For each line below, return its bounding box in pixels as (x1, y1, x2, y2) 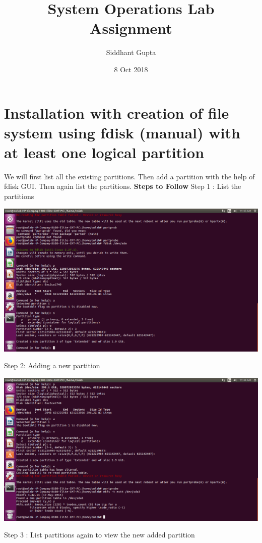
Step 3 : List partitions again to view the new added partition (4, 529, 195, 540)
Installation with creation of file (4, 102, 229, 123)
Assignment (90, 18, 172, 38)
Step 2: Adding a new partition (4, 360, 100, 371)
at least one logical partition (4, 141, 205, 162)
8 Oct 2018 (114, 64, 148, 74)
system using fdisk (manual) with (4, 122, 240, 142)
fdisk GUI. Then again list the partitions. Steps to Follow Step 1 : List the (4, 181, 241, 191)
